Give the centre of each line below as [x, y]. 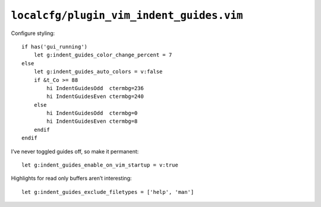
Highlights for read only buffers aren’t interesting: [71, 179]
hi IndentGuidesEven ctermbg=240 [95, 97]
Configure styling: [33, 33]
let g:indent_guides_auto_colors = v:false [98, 72]
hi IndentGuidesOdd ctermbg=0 [92, 113]
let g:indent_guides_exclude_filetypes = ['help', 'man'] [108, 192]
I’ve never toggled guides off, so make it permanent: [75, 151]
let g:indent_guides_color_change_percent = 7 [103, 55]
